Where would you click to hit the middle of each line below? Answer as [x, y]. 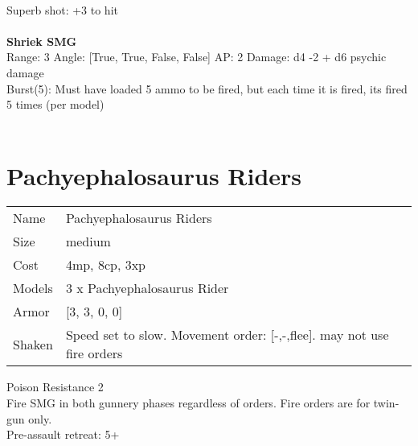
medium [88, 242]
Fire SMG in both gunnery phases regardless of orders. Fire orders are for [189, 403]
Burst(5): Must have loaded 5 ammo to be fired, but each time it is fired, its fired [207, 88]
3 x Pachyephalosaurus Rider [147, 288]
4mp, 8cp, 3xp [105, 265]
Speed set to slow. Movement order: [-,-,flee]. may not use [227, 335]
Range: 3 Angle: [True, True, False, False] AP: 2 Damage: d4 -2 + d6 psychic [197, 57]
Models [33, 288]
